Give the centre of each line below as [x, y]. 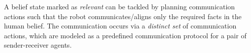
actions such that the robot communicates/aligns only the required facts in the [123, 16]
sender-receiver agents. [38, 45]
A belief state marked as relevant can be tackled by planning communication [120, 6]
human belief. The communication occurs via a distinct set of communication [120, 26]
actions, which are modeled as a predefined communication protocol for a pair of [125, 35]
